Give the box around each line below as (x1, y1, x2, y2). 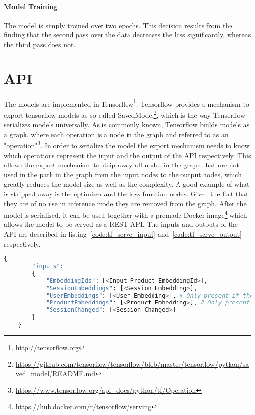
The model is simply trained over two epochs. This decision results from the (4, 20, 232, 30)
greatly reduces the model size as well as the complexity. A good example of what (4, 179, 250, 189)
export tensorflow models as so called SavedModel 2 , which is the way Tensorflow (4, 108, 246, 120)
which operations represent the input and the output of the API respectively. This (4, 150, 251, 160)
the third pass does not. (4, 39, 76, 49)
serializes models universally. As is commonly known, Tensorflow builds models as (4, 119, 250, 130)
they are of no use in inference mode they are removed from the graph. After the (4, 198, 247, 208)
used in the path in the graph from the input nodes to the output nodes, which (4, 169, 242, 179)
